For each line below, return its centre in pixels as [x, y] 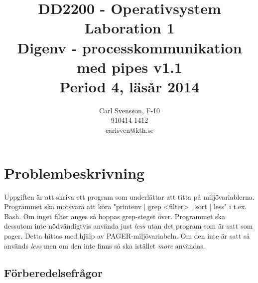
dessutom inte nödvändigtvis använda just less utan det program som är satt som [129, 226]
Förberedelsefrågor [53, 272]
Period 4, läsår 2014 [129, 86]
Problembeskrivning [74, 172]
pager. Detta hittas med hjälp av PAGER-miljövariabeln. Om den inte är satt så [127, 235]
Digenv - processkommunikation [129, 47]
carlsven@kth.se [129, 130]
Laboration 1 [129, 28]
